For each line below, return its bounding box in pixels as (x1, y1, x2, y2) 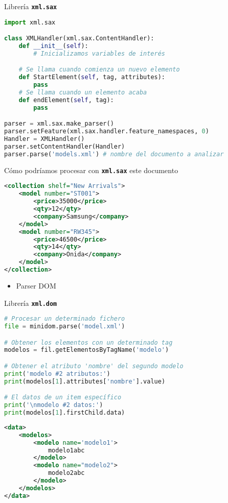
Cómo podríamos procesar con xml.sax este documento (4, 164, 178, 175)
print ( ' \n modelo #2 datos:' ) (4, 401, 103, 409)
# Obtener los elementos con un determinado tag (4, 339, 173, 346)
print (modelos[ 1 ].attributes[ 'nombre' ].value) (4, 377, 166, 385)
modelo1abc (48, 446, 85, 454)
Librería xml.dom (4, 297, 57, 308)
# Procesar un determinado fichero (4, 315, 125, 323)
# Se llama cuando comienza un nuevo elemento (18, 66, 180, 74)
